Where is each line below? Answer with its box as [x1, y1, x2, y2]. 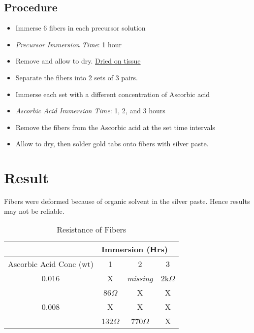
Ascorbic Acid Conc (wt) [8, 258, 94, 270]
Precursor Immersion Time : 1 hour [15, 39, 122, 49]
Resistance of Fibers [57, 224, 127, 235]
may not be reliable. [4, 205, 64, 216]
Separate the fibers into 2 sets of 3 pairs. [15, 72, 138, 82]
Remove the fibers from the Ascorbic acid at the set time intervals [15, 122, 215, 132]
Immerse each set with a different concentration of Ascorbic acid [15, 89, 210, 99]
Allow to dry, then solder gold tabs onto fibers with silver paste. [15, 138, 209, 149]
